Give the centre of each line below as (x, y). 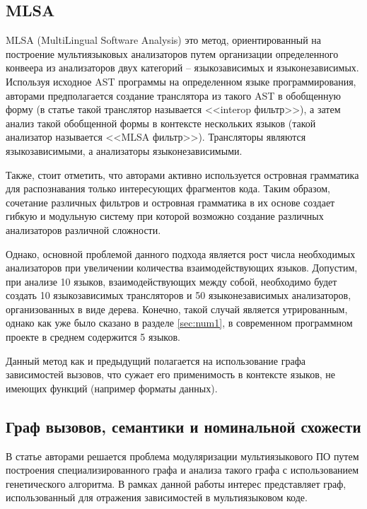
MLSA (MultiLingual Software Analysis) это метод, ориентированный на (163, 40)
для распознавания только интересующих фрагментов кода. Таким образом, (168, 188)
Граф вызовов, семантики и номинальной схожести (183, 426)
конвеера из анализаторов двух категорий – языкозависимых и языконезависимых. (182, 68)
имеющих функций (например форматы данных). (112, 388)
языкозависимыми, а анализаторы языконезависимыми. (124, 150)
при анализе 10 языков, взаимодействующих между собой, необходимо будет (171, 281)
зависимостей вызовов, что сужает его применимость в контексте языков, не (171, 374)
